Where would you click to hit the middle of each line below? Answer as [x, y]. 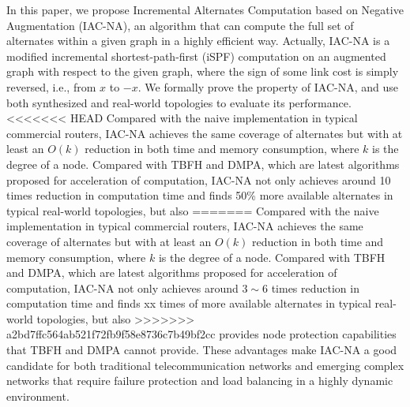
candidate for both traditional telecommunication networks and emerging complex [205, 365]
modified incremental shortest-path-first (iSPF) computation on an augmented [196, 56]
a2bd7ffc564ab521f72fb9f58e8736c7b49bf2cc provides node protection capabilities [201, 334]
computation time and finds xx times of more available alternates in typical [189, 303]
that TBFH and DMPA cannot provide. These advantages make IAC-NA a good [202, 350]
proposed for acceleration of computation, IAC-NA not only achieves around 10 [199, 179]
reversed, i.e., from [51, 86]
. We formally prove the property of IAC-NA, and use [268, 86]
